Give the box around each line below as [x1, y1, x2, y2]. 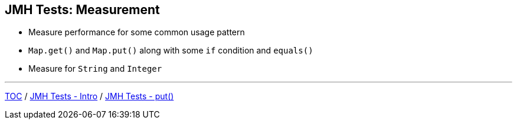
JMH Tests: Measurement [5, 2, 160, 17]
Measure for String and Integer [28, 63, 162, 74]
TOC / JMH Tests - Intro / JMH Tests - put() [5, 91, 174, 102]
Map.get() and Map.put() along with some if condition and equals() [28, 45, 313, 56]
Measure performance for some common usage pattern [28, 27, 245, 38]
